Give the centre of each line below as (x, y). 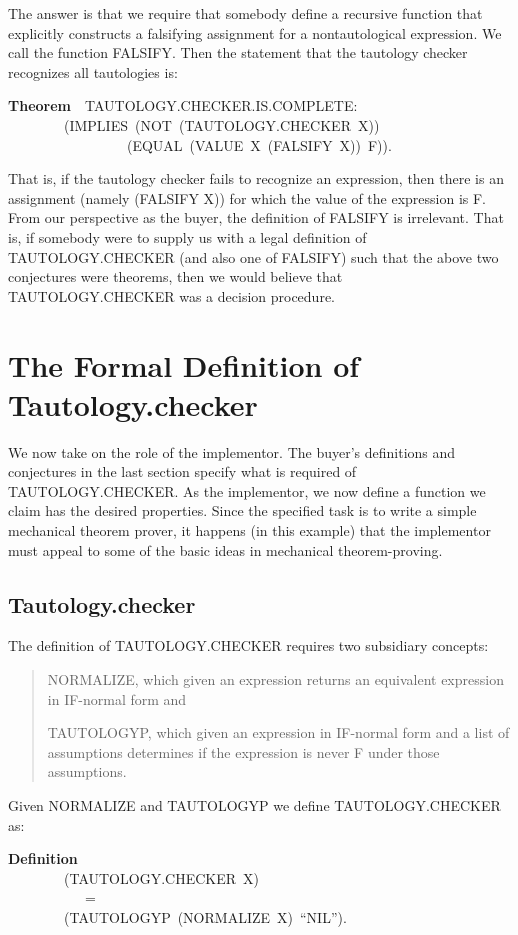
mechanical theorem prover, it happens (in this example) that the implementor (249, 530)
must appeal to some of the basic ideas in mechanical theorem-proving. (225, 549)
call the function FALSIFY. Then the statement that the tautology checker (238, 52)
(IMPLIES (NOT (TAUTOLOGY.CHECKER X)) (221, 124)
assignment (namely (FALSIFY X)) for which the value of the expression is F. (247, 197)
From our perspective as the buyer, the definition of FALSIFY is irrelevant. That (256, 217)
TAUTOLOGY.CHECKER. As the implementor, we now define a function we (247, 490)
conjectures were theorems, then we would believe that (175, 276)
